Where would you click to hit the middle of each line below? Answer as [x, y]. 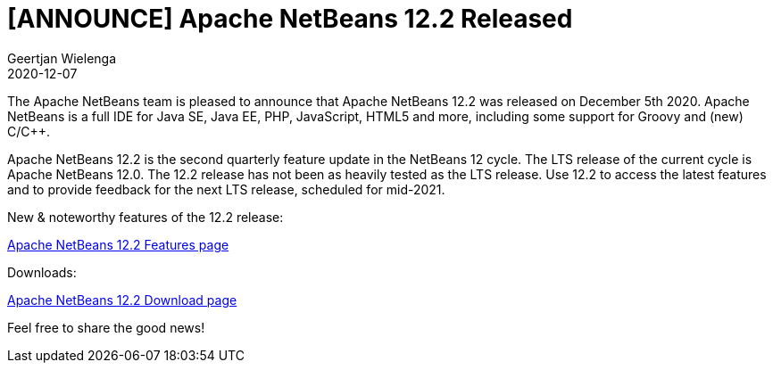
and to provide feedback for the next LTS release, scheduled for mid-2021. [226, 189]
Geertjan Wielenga [62, 58]
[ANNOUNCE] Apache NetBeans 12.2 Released [290, 19]
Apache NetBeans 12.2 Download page [122, 300]
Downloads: [42, 272]
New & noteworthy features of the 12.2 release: [145, 217]
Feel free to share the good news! [106, 327]
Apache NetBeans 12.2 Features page [118, 244]
